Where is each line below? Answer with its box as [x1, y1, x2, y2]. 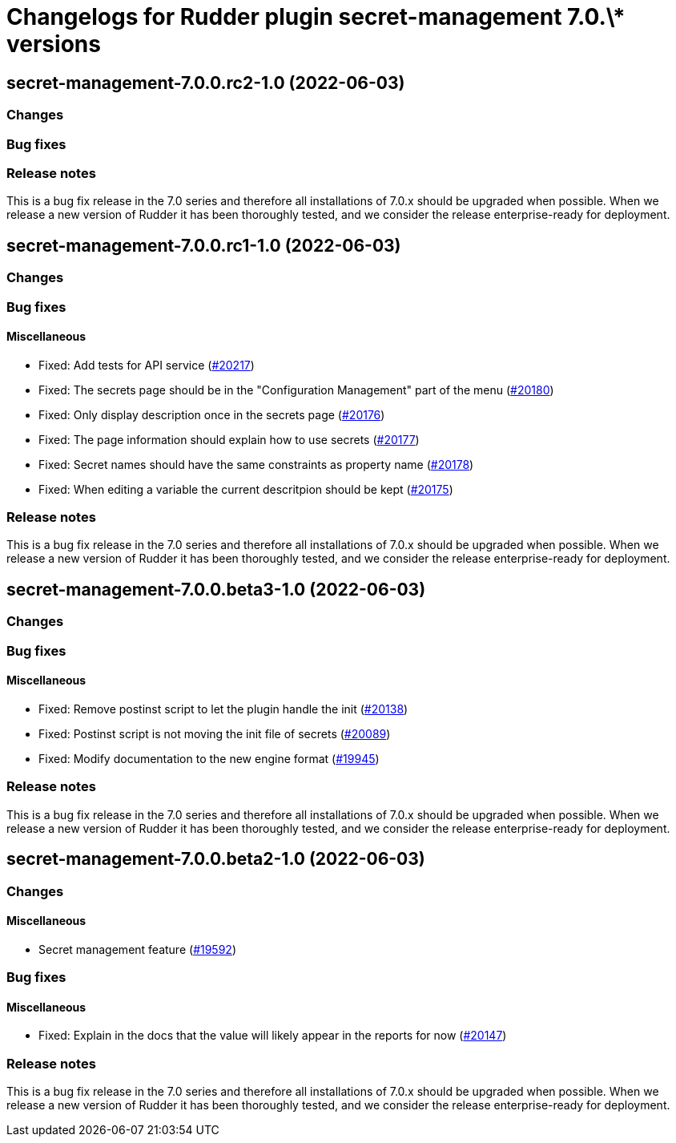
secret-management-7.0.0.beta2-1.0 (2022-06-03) [6, 849, 425, 870]
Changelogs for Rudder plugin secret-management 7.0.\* [6, 3, 626, 30]
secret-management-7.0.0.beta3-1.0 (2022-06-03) [6, 579, 426, 600]
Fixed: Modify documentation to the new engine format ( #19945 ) [38, 751, 380, 765]
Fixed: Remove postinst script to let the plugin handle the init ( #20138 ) [38, 701, 408, 716]
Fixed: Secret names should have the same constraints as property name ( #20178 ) [38, 457, 474, 471]
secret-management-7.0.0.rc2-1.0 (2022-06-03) [6, 72, 405, 93]
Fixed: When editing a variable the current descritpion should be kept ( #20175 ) [38, 482, 453, 496]
